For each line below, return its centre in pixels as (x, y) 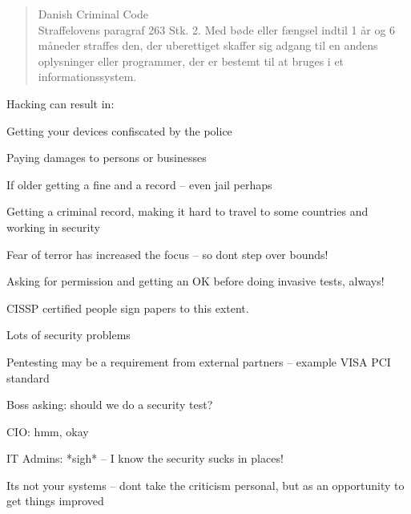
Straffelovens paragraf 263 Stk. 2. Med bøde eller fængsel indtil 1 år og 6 (217, 29)
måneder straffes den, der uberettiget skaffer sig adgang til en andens (208, 45)
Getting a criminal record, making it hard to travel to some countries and (187, 211)
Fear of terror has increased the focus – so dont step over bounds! (167, 254)
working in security (53, 227)
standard (28, 377)
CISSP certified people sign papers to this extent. (128, 308)
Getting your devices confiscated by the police (119, 130)
